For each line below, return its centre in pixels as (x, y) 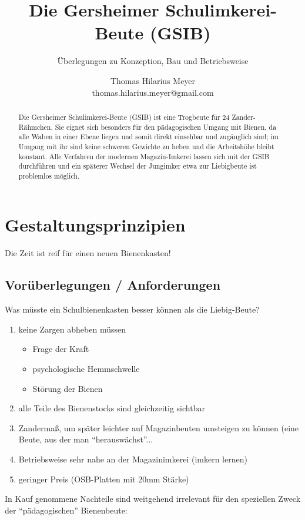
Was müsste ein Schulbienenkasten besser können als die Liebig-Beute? (132, 309)
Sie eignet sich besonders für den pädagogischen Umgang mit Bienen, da (166, 127)
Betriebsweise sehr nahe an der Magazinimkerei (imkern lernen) (133, 459)
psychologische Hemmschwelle (86, 368)
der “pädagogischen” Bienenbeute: (66, 510)
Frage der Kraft (61, 349)
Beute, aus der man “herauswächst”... (86, 439)
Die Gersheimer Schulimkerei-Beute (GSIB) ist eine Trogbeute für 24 (124, 117)
